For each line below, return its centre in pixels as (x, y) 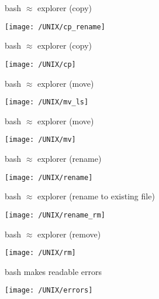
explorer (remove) (69, 234)
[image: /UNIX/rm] (40, 253)
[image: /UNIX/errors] (49, 290)
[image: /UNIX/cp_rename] (55, 27)
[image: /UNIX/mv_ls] (47, 102)
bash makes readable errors (53, 271)
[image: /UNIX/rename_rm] (55, 215)
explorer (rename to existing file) (96, 196)
